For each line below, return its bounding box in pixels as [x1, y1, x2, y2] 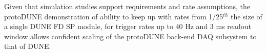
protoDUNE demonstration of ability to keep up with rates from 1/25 [4, 11, 223, 21]
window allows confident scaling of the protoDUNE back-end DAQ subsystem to [4, 31, 257, 41]
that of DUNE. [4, 41, 51, 51]
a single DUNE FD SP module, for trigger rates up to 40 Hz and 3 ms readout [4, 21, 252, 32]
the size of [230, 11, 262, 21]
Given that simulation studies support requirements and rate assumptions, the [4, 1, 251, 11]
